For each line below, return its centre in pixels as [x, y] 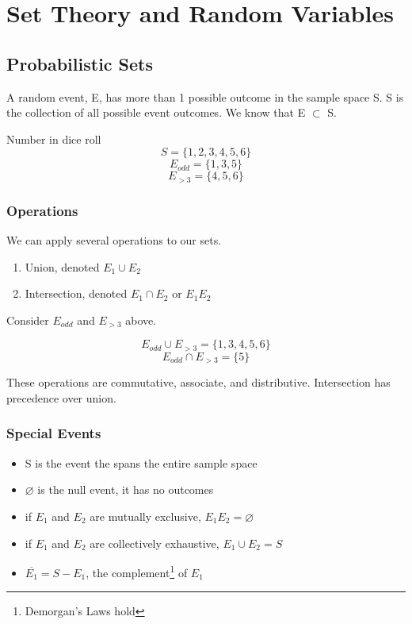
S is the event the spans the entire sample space [141, 462]
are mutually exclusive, [145, 516]
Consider [28, 320]
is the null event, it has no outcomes [126, 489]
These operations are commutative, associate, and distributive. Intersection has [198, 382]
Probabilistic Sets [80, 63]
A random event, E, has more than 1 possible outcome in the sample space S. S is [205, 96]
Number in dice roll [54, 139]
